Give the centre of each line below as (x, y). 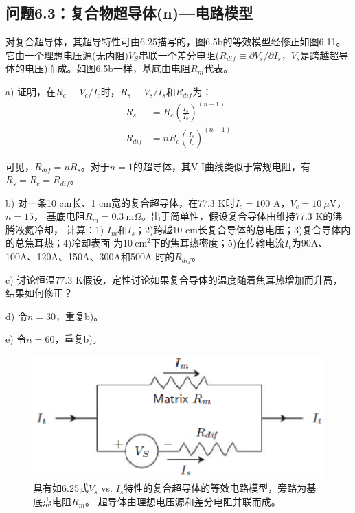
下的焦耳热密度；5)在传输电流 (218, 243)
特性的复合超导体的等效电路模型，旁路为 (215, 488)
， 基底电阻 (59, 216)
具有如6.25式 (61, 488)
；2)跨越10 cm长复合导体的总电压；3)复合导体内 (243, 229)
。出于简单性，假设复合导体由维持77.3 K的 (237, 216)
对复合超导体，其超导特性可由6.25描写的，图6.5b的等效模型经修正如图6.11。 (176, 42)
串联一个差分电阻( (179, 55)
